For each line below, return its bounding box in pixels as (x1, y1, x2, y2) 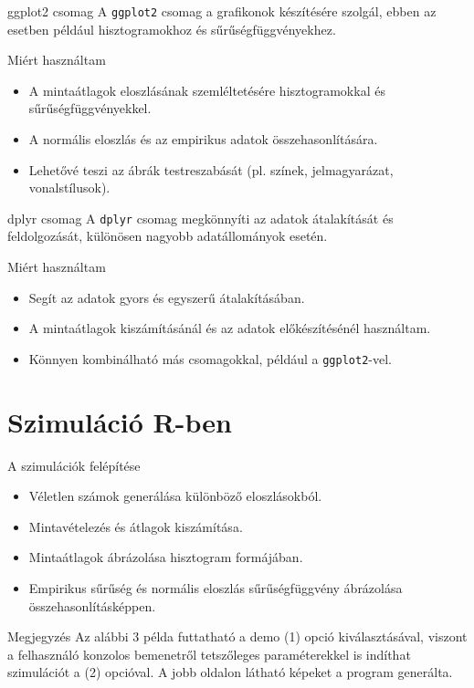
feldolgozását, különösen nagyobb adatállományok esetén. (7, 226, 328, 245)
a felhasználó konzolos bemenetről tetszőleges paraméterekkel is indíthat (7, 644, 411, 663)
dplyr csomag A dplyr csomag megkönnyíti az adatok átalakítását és (7, 208, 394, 227)
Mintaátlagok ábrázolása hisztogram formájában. (28, 547, 303, 567)
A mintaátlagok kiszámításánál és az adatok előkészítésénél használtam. (28, 318, 431, 338)
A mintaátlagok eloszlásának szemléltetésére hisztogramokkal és (28, 80, 385, 99)
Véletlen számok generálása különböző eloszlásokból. (28, 486, 322, 506)
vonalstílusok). (28, 178, 111, 197)
